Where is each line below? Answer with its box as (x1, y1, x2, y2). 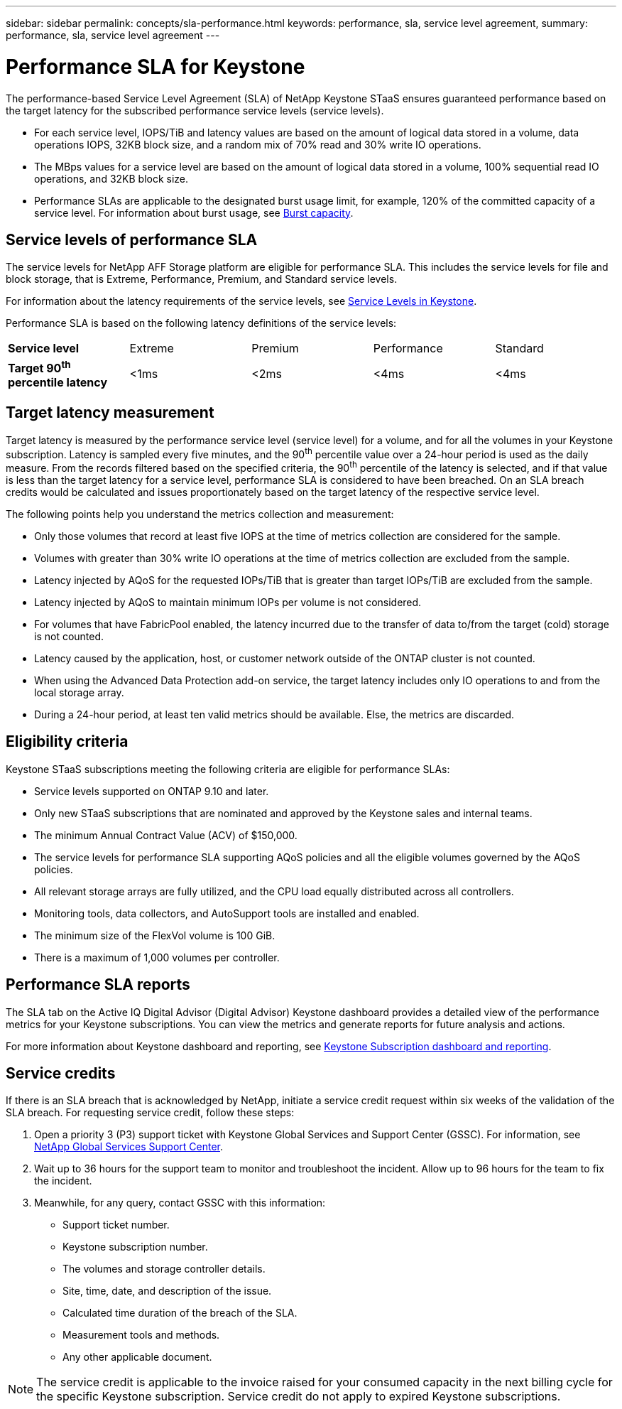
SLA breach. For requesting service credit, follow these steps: (6, 1106, 295, 1119)
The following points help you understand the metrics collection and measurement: (6, 507, 394, 520)
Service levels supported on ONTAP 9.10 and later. (34, 784, 269, 797)
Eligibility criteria (6, 733, 129, 751)
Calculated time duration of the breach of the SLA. (62, 1307, 298, 1319)
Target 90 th (8, 358, 71, 375)
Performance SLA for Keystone (6, 54, 305, 79)
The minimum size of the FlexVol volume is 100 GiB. (34, 929, 275, 941)
